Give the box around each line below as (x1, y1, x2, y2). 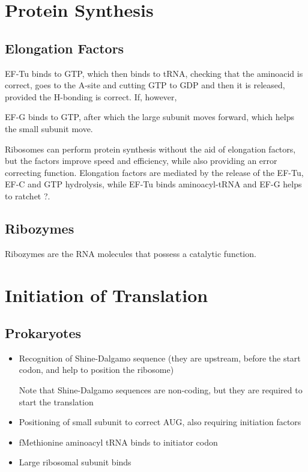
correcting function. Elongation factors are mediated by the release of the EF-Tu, (5, 166, 304, 178)
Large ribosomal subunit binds (19, 456, 131, 468)
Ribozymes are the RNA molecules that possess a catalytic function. (5, 247, 256, 259)
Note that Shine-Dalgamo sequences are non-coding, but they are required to (19, 384, 303, 396)
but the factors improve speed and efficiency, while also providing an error (5, 154, 277, 167)
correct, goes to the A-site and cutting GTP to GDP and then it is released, (5, 79, 285, 91)
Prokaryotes (5, 324, 82, 342)
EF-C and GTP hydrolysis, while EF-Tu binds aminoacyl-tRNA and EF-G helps (5, 178, 302, 190)
